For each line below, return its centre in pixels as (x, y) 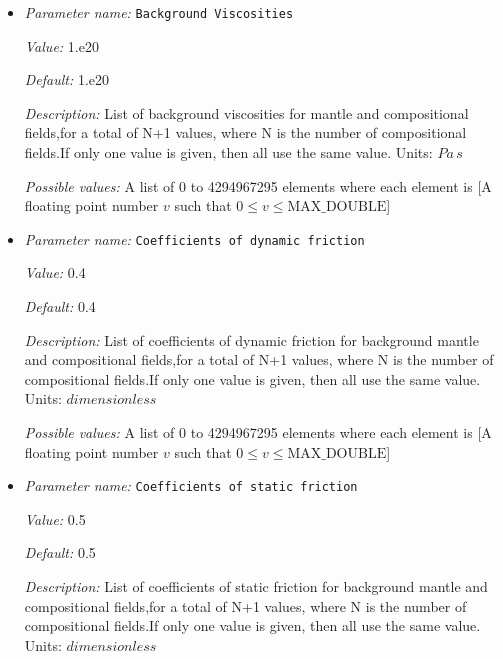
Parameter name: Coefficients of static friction (191, 485)
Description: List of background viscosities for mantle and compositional (246, 112)
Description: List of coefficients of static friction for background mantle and (256, 586)
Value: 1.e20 (61, 45)
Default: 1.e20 (67, 79)
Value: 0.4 (55, 272)
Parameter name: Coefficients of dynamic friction (194, 238)
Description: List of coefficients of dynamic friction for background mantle (251, 339)
